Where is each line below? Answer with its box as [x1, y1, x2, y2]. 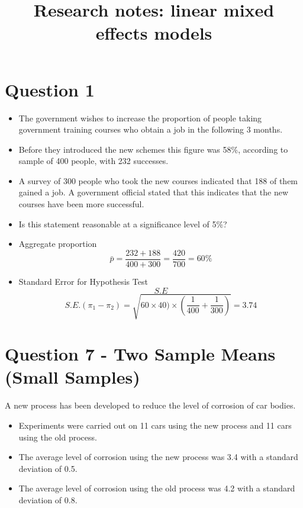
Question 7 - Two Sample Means [5, 342, 276, 366]
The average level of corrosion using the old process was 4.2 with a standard [18, 482, 295, 494]
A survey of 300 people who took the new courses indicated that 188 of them [18, 174, 298, 187]
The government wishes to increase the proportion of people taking [18, 111, 262, 124]
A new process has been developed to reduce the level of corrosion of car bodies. [5, 399, 296, 411]
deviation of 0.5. [18, 462, 78, 474]
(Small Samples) [5, 365, 140, 389]
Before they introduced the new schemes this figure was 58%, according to [18, 143, 288, 155]
